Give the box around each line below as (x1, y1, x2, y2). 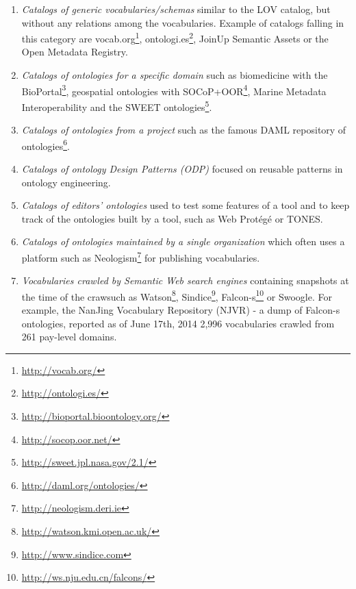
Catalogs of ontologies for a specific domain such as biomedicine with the (21, 68, 328, 82)
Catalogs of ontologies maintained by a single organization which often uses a (21, 234, 345, 249)
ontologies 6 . (21, 136, 70, 153)
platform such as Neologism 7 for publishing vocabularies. (21, 248, 260, 264)
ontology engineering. (21, 175, 111, 189)
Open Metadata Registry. (21, 45, 128, 59)
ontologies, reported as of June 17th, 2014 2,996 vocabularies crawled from (21, 316, 335, 330)
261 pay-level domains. (21, 329, 117, 344)
